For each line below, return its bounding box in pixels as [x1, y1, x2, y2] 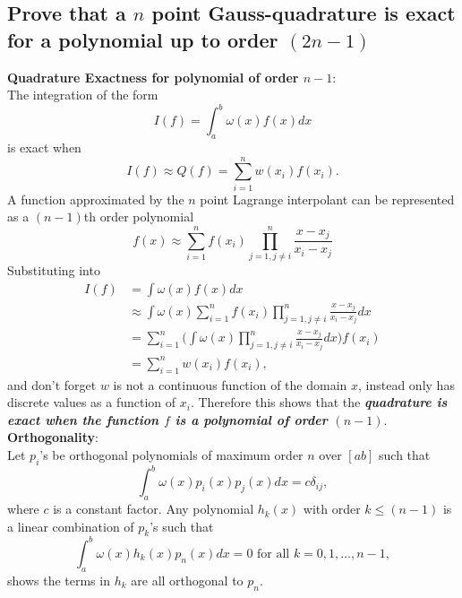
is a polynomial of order [175, 410, 328, 429]
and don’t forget [7, 375, 97, 394]
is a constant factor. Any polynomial [53, 499, 254, 518]
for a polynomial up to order [7, 25, 278, 53]
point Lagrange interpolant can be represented [200, 189, 455, 208]
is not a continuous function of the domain [113, 375, 347, 394]
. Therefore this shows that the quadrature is [190, 393, 448, 412]
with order [303, 499, 361, 518]
